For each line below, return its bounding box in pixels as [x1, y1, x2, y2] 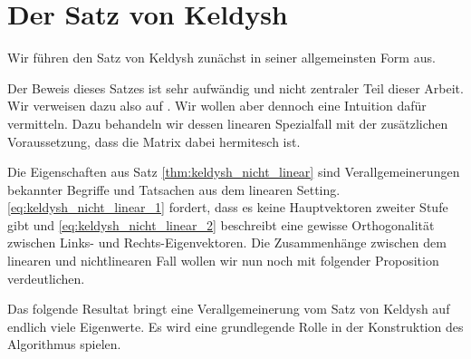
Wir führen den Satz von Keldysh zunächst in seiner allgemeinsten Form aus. [7, 48, 436, 67]
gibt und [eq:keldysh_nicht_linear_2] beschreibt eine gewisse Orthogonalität [7, 215, 435, 234]
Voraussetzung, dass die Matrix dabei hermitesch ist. [7, 131, 301, 150]
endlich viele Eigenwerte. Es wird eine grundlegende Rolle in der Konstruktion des [7, 316, 464, 335]
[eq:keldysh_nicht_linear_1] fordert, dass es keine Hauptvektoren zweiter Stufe [7, 198, 448, 217]
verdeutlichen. [7, 268, 85, 287]
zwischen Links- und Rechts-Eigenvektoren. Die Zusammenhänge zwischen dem [7, 233, 447, 252]
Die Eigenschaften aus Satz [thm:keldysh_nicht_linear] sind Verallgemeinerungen [7, 162, 460, 181]
